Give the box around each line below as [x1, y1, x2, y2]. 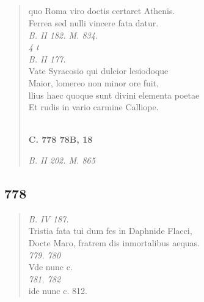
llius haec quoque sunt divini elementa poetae [28, 88, 200, 101]
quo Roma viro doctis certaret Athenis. [28, 4, 175, 17]
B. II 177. [28, 52, 66, 65]
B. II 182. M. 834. [28, 28, 98, 41]
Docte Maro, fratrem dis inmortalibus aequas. [28, 236, 200, 249]
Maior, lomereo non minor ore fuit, [28, 76, 159, 89]
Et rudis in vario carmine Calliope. [28, 100, 159, 113]
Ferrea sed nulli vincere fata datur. [28, 16, 159, 29]
